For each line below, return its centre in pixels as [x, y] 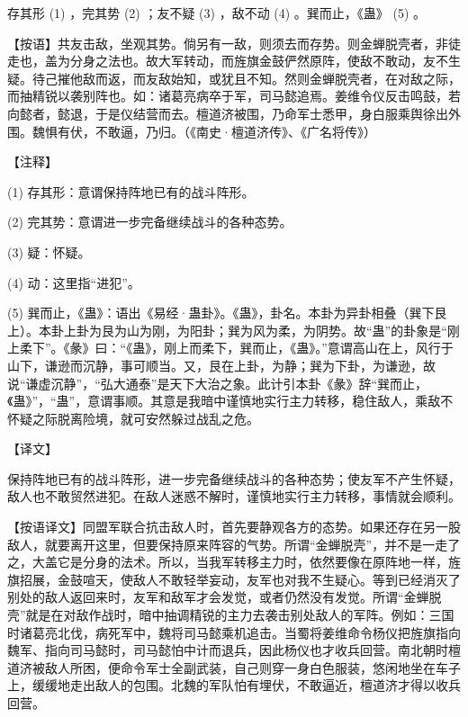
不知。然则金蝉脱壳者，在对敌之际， [353, 78]
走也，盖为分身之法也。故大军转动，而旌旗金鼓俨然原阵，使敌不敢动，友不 [228, 61]
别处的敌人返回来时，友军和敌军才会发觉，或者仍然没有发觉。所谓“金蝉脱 [225, 597]
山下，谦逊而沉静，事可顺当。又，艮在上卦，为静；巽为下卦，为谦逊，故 [221, 365]
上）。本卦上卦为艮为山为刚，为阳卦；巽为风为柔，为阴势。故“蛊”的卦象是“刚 [234, 330]
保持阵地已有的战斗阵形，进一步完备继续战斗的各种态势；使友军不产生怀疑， [234, 478]
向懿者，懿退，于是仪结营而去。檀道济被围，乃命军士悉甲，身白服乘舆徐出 [228, 113]
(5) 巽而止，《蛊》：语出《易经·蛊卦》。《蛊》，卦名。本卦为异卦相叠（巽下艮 [227, 313]
